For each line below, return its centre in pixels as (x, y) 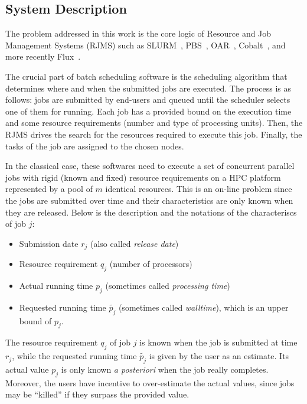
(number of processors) (151, 264)
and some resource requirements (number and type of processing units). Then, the (154, 123)
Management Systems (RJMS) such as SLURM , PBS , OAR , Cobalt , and (146, 45)
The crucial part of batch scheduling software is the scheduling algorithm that (146, 76)
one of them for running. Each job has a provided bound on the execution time (148, 111)
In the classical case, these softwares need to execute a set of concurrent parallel (150, 166)
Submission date (49, 243)
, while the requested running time (74, 356)
